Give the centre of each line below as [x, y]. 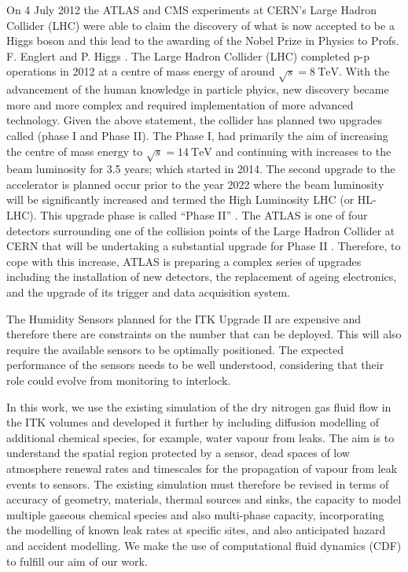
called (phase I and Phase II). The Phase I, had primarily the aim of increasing [197, 135]
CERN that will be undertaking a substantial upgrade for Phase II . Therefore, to [204, 246]
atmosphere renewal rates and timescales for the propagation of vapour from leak [202, 468]
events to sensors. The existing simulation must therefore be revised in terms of [198, 483]
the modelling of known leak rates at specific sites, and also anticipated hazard [196, 530]
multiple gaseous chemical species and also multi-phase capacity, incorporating [195, 514]
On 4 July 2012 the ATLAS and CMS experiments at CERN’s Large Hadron [192, 9]
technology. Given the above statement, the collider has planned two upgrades [194, 120]
